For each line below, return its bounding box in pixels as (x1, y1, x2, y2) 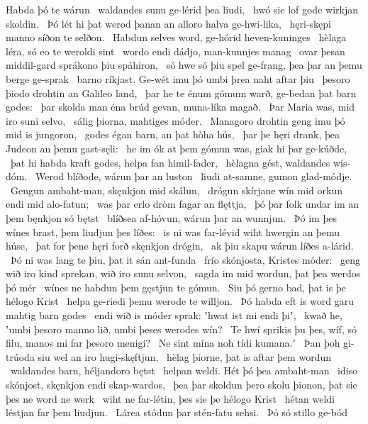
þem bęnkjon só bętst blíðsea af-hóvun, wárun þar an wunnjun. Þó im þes (6, 210, 337, 225)
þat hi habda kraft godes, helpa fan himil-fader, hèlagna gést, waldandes (10, 155, 330, 169)
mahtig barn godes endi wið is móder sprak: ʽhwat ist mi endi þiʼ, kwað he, (6, 308, 342, 323)
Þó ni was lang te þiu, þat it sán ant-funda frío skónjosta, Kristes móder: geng (10, 252, 361, 267)
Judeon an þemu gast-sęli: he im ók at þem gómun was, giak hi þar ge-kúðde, (6, 140, 347, 155)
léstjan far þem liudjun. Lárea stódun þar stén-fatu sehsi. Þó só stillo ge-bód (6, 405, 348, 420)
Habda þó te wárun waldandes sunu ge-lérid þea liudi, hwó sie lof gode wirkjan (6, 2, 358, 16)
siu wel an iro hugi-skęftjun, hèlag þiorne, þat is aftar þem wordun (38, 349, 331, 364)
